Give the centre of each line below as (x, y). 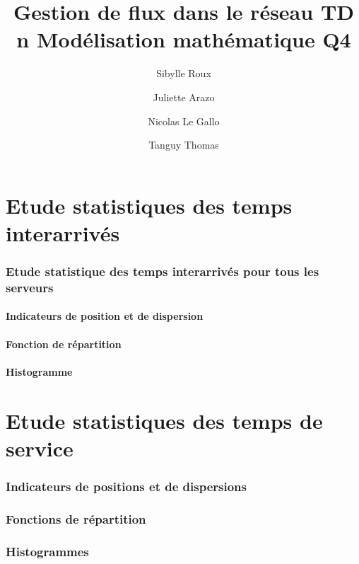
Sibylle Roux (184, 73)
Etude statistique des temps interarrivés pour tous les (163, 271)
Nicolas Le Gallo (184, 121)
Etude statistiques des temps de (164, 420)
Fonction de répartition (64, 344)
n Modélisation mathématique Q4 (184, 39)
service (40, 448)
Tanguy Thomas (184, 145)
